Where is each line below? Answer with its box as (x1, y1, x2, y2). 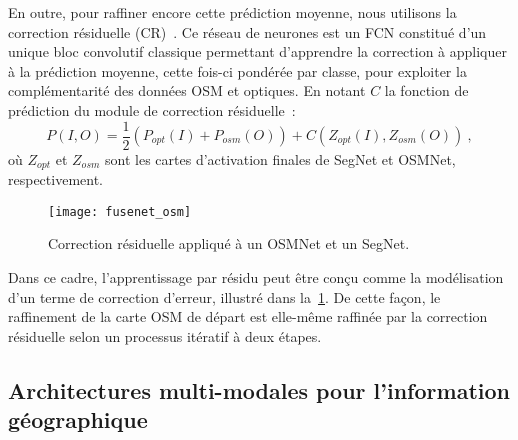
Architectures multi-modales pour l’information (8, 374, 510, 405)
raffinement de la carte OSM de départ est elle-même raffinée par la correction (8, 306, 488, 327)
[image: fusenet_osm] (48, 204, 192, 219)
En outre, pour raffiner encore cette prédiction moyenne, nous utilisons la (8, 2, 457, 22)
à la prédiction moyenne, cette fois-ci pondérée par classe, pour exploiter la (8, 60, 467, 81)
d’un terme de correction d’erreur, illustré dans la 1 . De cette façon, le (8, 286, 441, 307)
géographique (8, 404, 148, 435)
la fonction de (384, 80, 469, 101)
